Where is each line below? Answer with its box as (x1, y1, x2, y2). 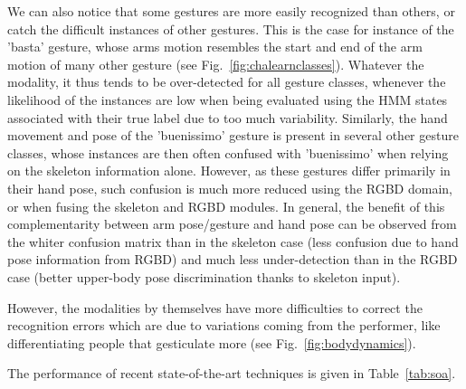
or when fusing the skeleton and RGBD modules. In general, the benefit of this (7, 196, 445, 215)
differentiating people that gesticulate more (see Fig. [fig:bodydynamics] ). (7, 333, 416, 352)
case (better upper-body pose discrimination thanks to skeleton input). (7, 267, 401, 286)
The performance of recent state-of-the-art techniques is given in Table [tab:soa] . (7, 364, 456, 383)
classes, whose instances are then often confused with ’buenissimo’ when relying (7, 143, 449, 162)
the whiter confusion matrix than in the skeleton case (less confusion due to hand (7, 232, 459, 251)
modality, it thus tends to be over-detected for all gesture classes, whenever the (7, 72, 446, 91)
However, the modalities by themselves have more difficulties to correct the (7, 298, 423, 317)
